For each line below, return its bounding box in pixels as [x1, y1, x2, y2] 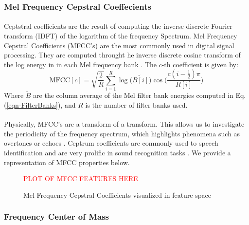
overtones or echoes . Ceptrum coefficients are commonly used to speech [4, 138, 218, 148]
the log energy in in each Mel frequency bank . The [4, 59, 157, 69]
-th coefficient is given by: [161, 59, 238, 69]
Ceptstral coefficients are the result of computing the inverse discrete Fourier [4, 21, 232, 31]
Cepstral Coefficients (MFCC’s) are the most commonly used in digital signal [4, 40, 234, 50]
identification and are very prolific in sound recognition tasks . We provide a [4, 147, 231, 157]
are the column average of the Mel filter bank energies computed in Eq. [33, 90, 246, 100]
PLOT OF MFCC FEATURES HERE [23, 173, 138, 184]
